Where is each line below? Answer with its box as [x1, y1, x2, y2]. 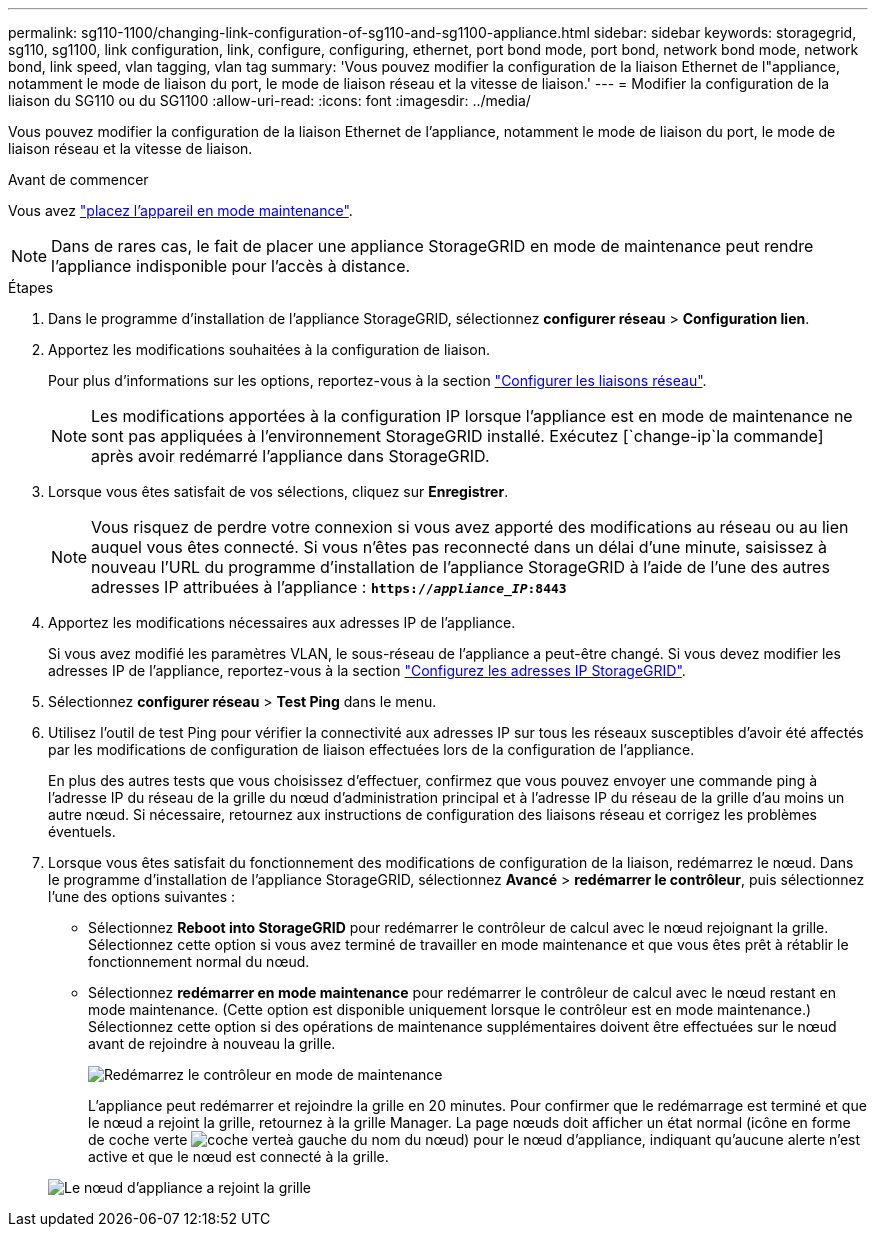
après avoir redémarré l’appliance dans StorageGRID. [91, 446, 490, 466]
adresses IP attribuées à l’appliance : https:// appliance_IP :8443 [91, 577, 567, 597]
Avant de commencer [8, 171, 149, 188]
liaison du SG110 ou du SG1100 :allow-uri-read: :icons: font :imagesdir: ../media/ [8, 92, 531, 109]
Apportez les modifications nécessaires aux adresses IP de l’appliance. [48, 614, 516, 631]
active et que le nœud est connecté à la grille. [88, 1148, 389, 1165]
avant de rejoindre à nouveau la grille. [88, 1035, 336, 1052]
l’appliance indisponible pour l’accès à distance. [51, 256, 411, 276]
